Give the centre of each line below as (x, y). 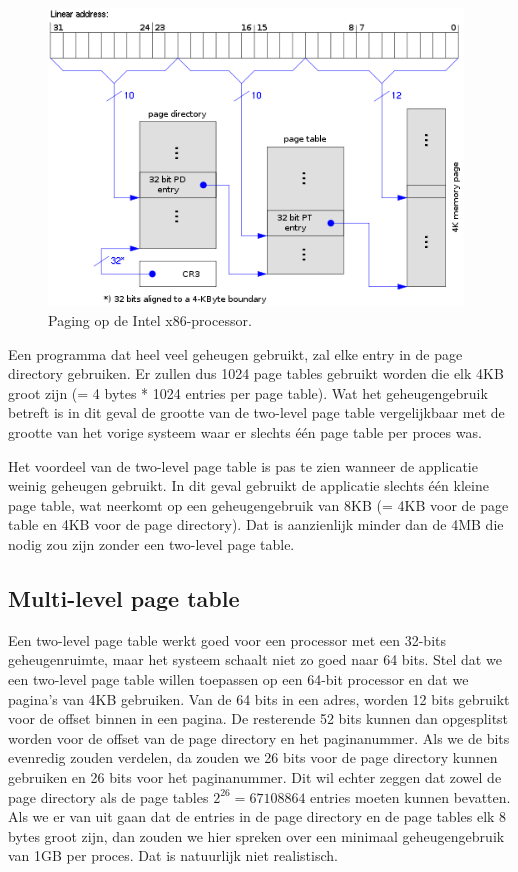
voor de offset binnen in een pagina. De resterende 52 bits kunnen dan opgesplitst (258, 718)
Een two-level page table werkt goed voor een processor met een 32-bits (227, 639)
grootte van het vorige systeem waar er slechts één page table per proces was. (245, 432)
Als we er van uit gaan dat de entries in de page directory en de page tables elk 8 (257, 816)
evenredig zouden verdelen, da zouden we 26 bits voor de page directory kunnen (253, 757)
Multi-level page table (124, 598)
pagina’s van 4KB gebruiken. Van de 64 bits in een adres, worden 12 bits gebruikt (259, 698)
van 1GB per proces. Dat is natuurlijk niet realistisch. (173, 855)
